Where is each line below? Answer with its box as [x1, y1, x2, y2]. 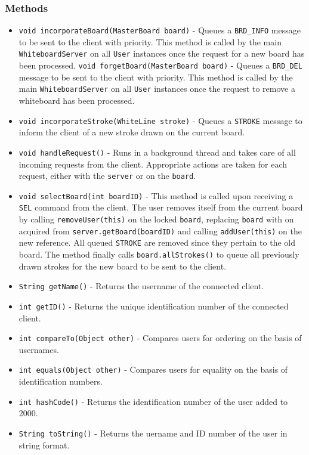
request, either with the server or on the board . [18, 169, 196, 182]
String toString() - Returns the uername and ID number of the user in [18, 426, 288, 439]
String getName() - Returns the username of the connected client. [18, 280, 264, 292]
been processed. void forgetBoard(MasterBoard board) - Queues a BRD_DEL [18, 59, 302, 72]
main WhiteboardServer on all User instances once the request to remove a [18, 82, 295, 95]
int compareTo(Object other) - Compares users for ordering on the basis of [18, 332, 302, 344]
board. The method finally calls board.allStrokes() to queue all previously [18, 248, 299, 261]
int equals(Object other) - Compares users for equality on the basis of [18, 363, 288, 376]
